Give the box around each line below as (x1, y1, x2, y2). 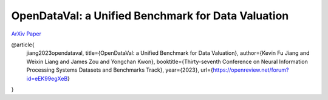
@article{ (11, 41, 35, 48)
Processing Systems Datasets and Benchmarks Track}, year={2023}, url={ (26, 66, 214, 73)
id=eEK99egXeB (26, 75, 68, 82)
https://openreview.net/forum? (213, 66, 289, 73)
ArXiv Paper (11, 30, 42, 37)
